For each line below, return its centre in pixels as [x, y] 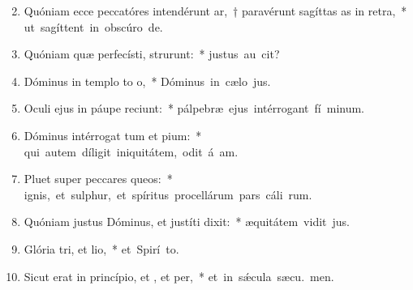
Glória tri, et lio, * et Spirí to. [101, 248]
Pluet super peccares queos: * [98, 179]
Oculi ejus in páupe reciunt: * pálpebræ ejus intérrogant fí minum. [194, 108]
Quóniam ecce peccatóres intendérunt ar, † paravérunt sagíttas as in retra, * [215, 11]
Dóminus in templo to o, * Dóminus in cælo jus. [147, 81]
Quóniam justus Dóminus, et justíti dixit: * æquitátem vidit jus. [187, 222]
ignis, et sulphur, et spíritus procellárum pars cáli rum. [168, 194]
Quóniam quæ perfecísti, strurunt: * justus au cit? [152, 54]
